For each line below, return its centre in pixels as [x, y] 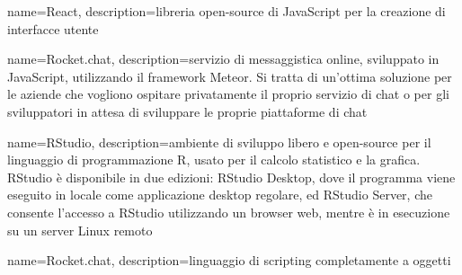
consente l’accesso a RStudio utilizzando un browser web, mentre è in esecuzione [229, 212]
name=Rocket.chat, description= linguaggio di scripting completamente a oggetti [229, 260]
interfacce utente [53, 28]
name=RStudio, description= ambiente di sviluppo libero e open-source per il [219, 142]
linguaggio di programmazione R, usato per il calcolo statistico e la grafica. [214, 160]
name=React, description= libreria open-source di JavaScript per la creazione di [227, 11]
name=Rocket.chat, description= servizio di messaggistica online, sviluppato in [223, 59]
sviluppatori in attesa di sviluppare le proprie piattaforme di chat [187, 111]
